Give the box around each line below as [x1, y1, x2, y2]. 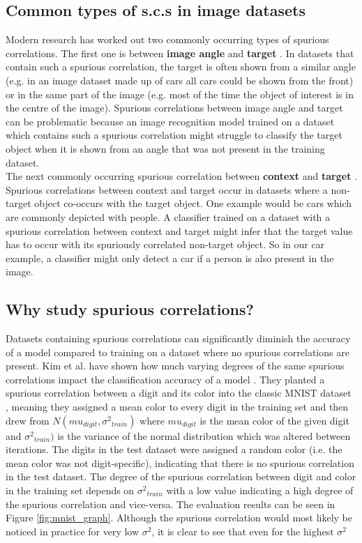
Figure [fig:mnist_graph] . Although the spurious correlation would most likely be [6, 510, 353, 525]
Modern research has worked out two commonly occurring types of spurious [6, 32, 329, 47]
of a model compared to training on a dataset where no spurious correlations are [6, 344, 349, 359]
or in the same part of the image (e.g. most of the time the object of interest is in [6, 86, 354, 101]
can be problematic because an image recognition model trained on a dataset [6, 114, 335, 128]
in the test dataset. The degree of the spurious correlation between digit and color [6, 469, 356, 484]
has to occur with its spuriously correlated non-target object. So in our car [6, 237, 325, 252]
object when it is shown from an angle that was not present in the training [6, 141, 325, 155]
